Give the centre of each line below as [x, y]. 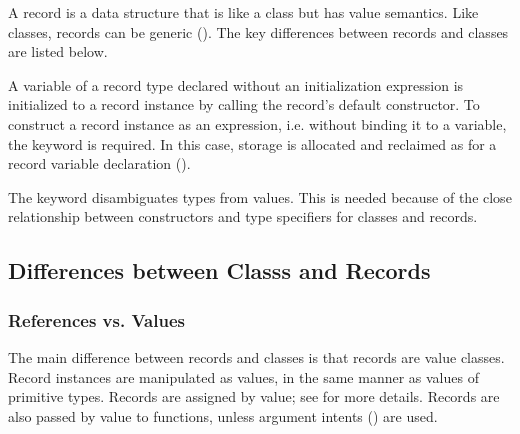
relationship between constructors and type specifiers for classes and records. [243, 216]
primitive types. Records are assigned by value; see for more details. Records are [254, 396]
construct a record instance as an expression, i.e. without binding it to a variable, [257, 123]
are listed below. [58, 51]
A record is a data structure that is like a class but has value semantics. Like [243, 12]
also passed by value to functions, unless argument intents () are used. [223, 415]
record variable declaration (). [99, 163]
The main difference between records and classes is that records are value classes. [256, 356]
